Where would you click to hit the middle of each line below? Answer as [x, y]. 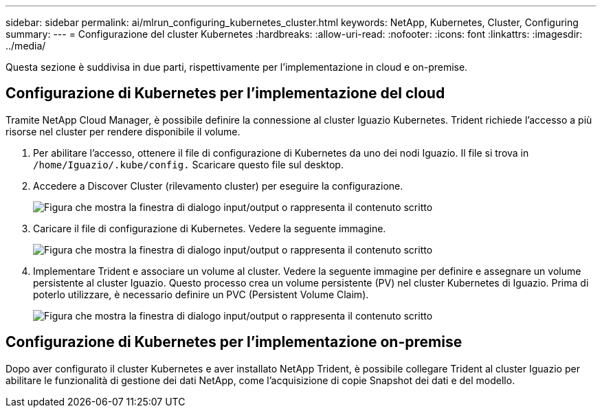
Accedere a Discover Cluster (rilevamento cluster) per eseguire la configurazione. [218, 186]
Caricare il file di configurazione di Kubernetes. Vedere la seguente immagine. [210, 228]
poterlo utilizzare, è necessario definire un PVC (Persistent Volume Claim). [201, 294]
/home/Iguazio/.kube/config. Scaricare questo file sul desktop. [188, 164]
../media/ [26, 46]
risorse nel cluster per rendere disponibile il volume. [123, 131]
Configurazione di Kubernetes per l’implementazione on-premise [234, 342]
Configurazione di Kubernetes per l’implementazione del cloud [225, 93]
